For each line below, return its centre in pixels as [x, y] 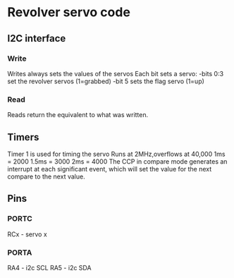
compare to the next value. [47, 176]
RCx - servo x [27, 234]
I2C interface [37, 38]
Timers [23, 137]
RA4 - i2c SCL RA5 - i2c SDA [49, 267]
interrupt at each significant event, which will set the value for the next [110, 169]
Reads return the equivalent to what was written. [78, 115]
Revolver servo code [69, 12]
